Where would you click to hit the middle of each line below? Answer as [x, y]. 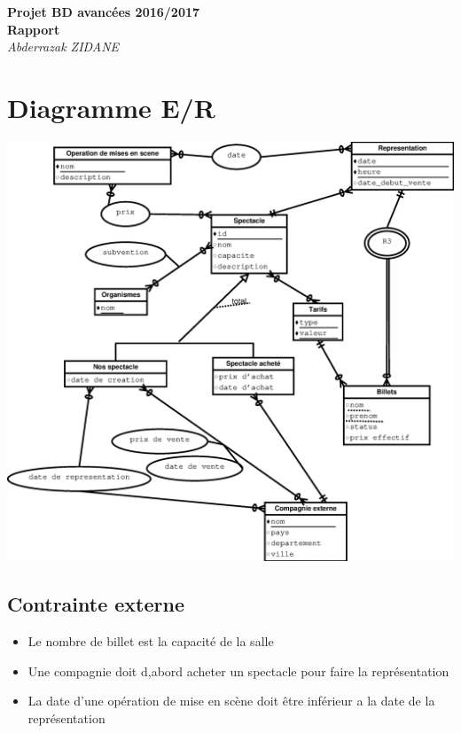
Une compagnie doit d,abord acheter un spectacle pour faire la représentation [238, 671]
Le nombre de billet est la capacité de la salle [151, 641]
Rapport [34, 29]
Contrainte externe [96, 604]
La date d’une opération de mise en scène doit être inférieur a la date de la [231, 701]
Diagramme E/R [111, 107]
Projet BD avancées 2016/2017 [104, 12]
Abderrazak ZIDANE [63, 47]
